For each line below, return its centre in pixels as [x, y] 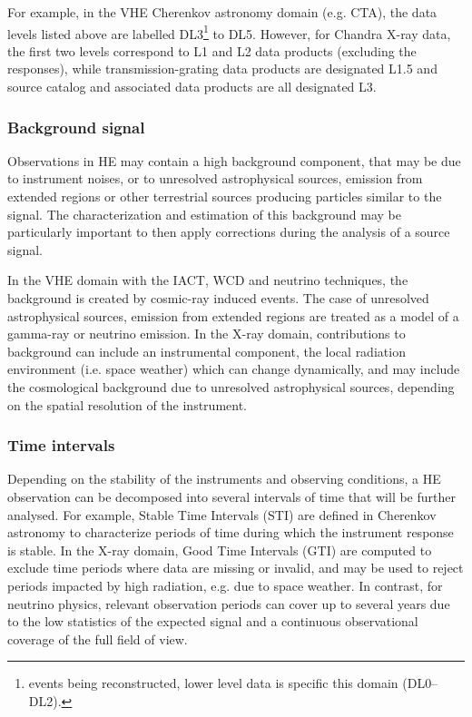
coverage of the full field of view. [98, 638]
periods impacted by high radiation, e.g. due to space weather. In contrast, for [225, 585]
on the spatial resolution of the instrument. [127, 404]
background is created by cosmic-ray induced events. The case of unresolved [218, 298]
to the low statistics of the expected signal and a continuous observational [213, 621]
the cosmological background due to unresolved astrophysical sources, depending [231, 386]
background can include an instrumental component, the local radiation [206, 351]
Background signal [76, 127]
